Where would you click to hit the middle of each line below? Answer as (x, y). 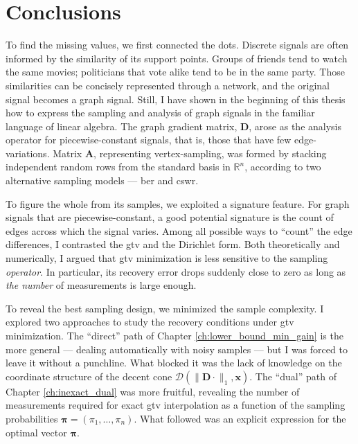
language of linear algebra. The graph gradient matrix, (122, 126)
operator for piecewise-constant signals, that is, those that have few (149, 140)
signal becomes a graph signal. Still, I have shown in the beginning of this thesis (176, 99)
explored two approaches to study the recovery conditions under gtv (150, 322)
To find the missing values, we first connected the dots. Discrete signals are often (177, 45)
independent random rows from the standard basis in (118, 167)
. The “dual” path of (293, 376)
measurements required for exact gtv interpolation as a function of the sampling (176, 405)
